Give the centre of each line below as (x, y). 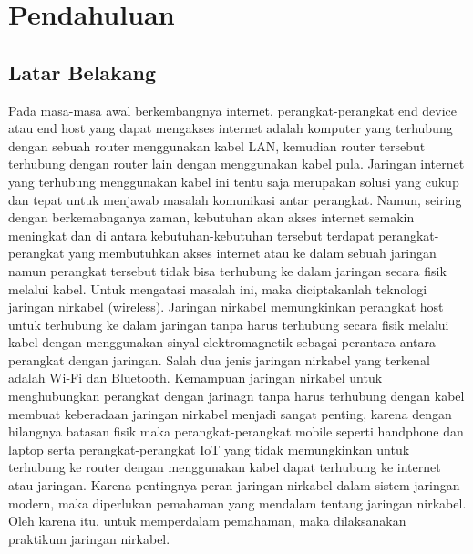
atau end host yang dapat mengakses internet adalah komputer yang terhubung (231, 128)
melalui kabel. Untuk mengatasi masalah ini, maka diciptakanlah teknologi (218, 288)
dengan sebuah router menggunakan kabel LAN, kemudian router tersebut (217, 145)
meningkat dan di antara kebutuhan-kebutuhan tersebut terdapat (191, 235)
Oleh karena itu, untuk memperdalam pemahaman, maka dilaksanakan (207, 521)
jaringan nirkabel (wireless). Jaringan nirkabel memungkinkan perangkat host (226, 307)
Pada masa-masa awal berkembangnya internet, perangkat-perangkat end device (233, 110)
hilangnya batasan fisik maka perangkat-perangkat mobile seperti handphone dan (236, 431)
